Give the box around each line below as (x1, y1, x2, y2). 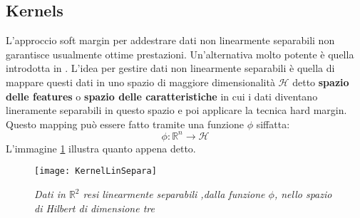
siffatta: (256, 116, 290, 131)
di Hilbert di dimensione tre (34, 200, 155, 215)
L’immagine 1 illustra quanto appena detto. (6, 140, 196, 155)
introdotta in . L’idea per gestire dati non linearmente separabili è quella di (6, 61, 335, 76)
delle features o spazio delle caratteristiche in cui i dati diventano (6, 88, 318, 103)
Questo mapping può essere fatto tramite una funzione (6, 116, 244, 131)
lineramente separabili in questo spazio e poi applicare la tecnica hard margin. (6, 103, 347, 118)
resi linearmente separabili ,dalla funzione (83, 187, 265, 202)
